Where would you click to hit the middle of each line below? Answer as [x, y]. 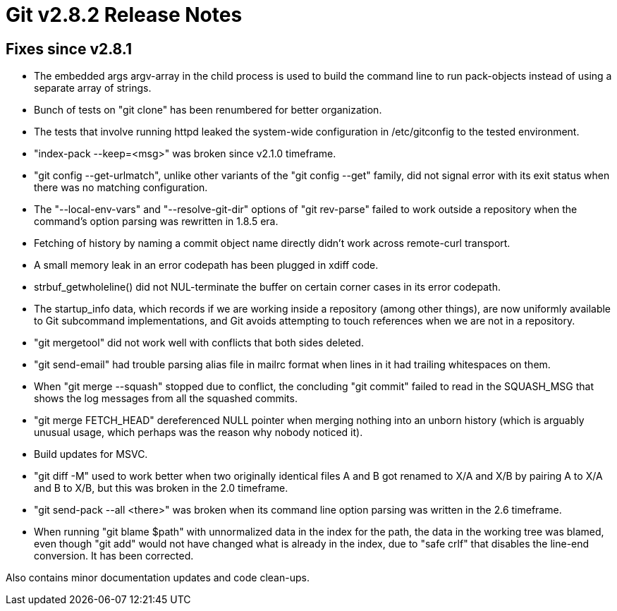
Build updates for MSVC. [91, 454]
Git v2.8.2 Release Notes [124, 15]
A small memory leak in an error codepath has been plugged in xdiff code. [206, 265]
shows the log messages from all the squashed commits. [166, 399]
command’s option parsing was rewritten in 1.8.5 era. [156, 222]
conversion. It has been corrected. [114, 556]
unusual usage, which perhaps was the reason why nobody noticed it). [198, 432]
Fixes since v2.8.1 [69, 49]
